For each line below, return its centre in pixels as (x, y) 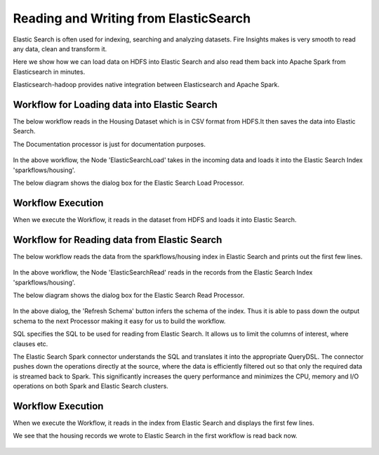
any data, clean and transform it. (60, 48)
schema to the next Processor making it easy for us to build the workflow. (119, 321)
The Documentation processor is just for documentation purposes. (109, 144)
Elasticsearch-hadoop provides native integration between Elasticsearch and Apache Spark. (146, 85)
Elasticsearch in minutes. (49, 72)
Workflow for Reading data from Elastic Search (118, 240)
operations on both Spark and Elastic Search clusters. (91, 386)
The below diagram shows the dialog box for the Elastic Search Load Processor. (129, 183)
